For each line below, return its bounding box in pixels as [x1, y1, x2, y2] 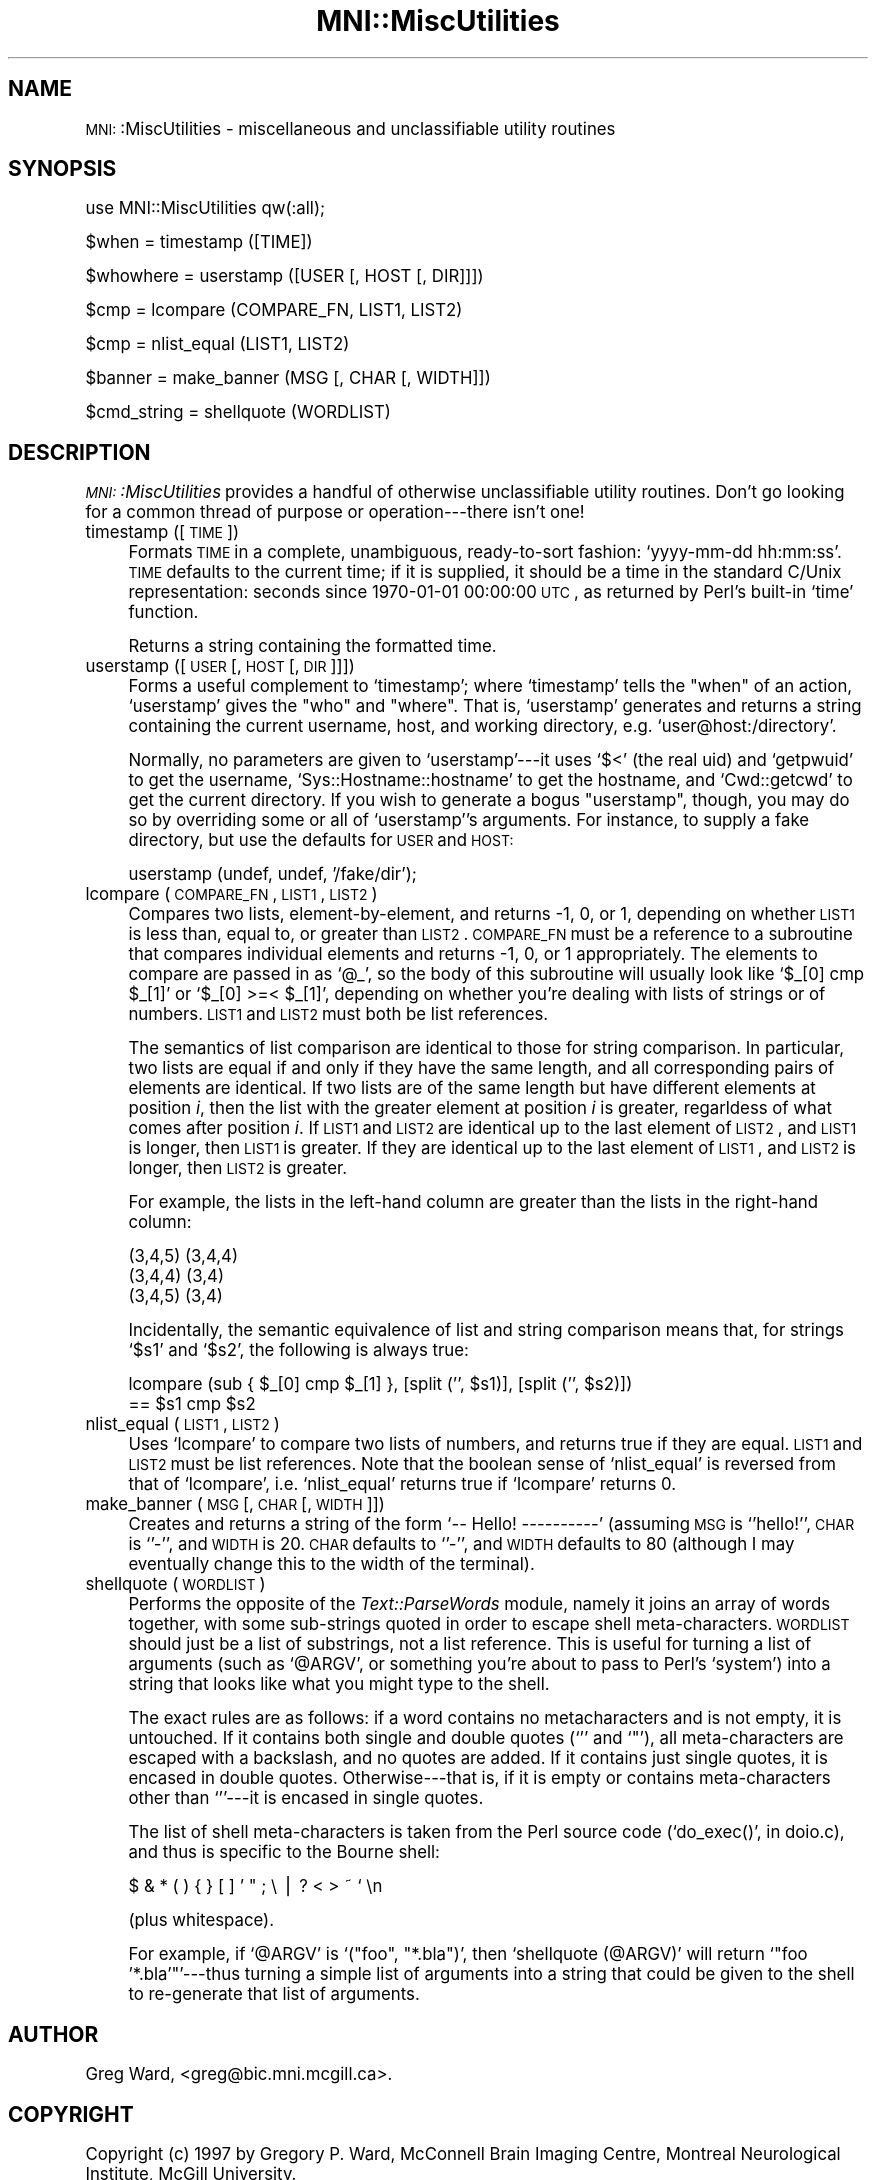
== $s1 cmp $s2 [128, 1394, 256, 1415]
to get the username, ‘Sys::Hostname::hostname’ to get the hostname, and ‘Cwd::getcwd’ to [128, 770, 853, 791]
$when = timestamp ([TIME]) [85, 232, 313, 253]
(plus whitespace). [128, 1910, 275, 1931]
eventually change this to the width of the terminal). [128, 1554, 535, 1575]
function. [128, 602, 199, 623]
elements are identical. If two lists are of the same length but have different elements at [128, 1078, 816, 1099]
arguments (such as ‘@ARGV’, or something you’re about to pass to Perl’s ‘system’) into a [128, 1654, 831, 1675]
